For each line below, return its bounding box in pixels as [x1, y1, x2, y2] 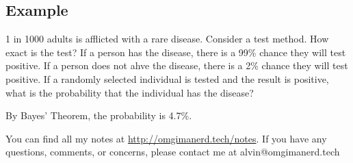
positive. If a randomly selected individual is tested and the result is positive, [5, 71, 329, 86]
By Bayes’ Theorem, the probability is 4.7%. [5, 108, 192, 123]
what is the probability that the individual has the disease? [5, 85, 254, 99]
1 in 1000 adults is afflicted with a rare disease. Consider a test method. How [5, 32, 329, 46]
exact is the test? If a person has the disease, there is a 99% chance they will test [5, 45, 346, 59]
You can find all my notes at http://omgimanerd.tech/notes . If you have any [5, 131, 327, 145]
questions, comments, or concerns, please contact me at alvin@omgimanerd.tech [5, 145, 340, 159]
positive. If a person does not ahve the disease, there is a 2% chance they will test [5, 58, 348, 73]
